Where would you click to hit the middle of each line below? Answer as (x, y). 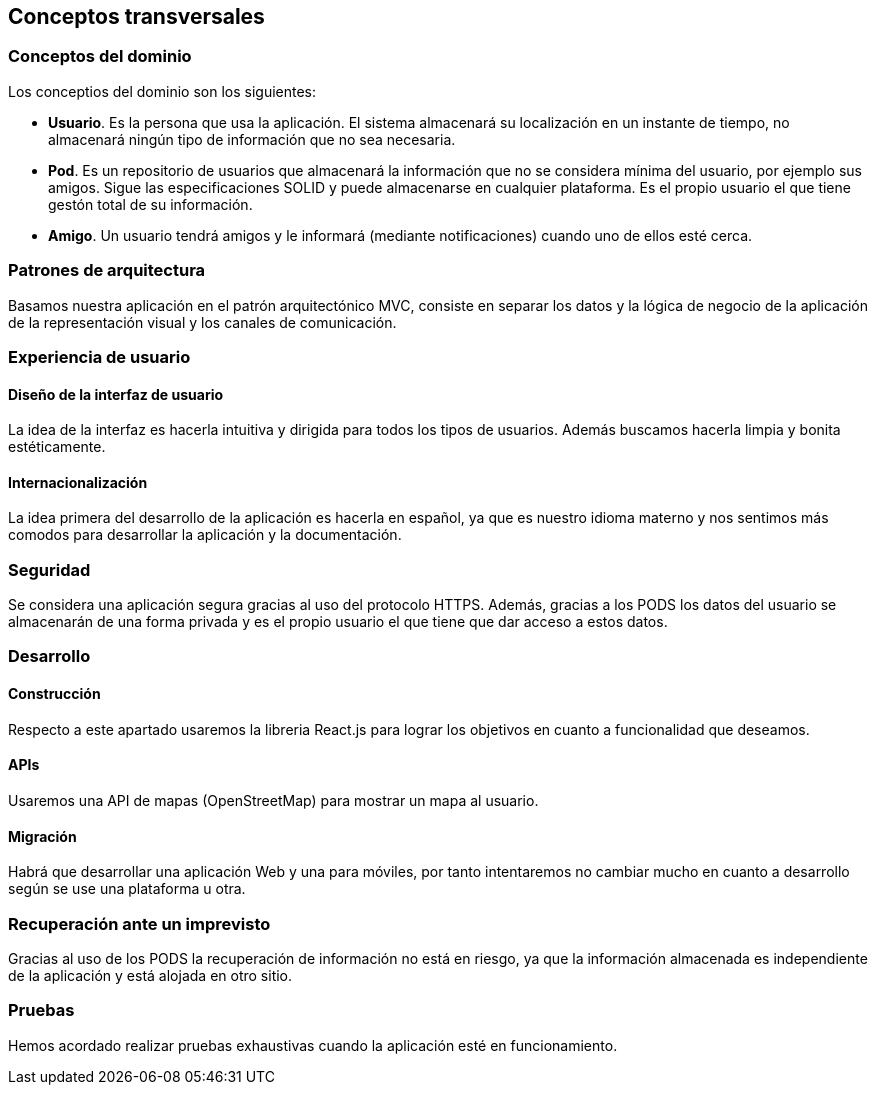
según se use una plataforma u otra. (127, 889)
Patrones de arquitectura (107, 270)
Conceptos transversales (136, 16)
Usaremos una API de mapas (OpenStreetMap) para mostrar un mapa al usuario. (273, 800)
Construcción (54, 694)
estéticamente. (57, 447)
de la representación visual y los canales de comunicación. (202, 322)
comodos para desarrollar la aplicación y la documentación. (205, 535)
